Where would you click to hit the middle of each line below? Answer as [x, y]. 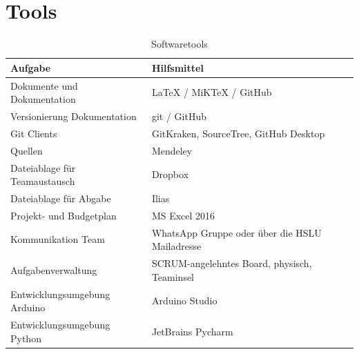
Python [26, 338]
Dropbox [170, 174]
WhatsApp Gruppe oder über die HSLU [236, 232]
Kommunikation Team [58, 239]
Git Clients [34, 133]
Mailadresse [176, 246]
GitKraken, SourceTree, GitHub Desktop [238, 133]
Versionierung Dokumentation [74, 116]
